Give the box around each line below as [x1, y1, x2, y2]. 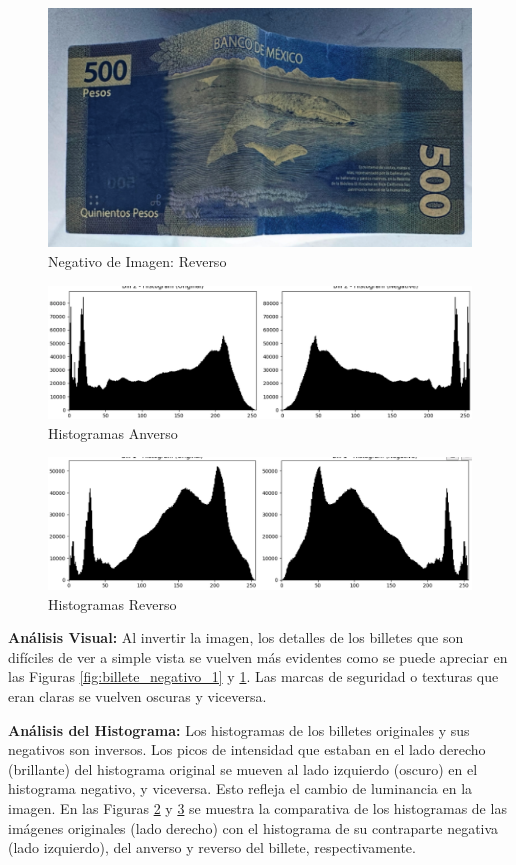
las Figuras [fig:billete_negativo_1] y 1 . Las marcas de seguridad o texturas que [8, 666, 499, 687]
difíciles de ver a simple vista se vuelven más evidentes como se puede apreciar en [8, 646, 508, 667]
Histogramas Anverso [48, 422, 178, 443]
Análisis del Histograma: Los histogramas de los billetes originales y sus [8, 719, 470, 740]
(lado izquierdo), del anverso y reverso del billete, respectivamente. [8, 837, 416, 858]
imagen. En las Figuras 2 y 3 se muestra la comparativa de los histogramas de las [8, 797, 507, 818]
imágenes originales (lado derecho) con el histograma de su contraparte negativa [8, 817, 499, 838]
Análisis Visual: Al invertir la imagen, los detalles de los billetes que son [8, 627, 464, 648]
